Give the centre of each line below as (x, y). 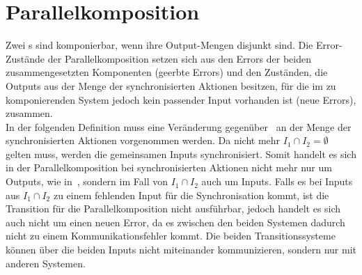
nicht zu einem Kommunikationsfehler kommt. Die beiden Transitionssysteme (171, 236)
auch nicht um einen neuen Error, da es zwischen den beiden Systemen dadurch (175, 222)
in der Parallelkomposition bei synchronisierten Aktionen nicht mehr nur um (169, 167)
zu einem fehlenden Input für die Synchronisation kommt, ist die (191, 195)
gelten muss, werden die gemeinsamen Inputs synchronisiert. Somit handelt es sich (181, 154)
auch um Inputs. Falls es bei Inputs (277, 181)
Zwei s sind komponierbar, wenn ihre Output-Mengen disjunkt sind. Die (159, 45)
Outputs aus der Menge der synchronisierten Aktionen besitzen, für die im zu (171, 85)
